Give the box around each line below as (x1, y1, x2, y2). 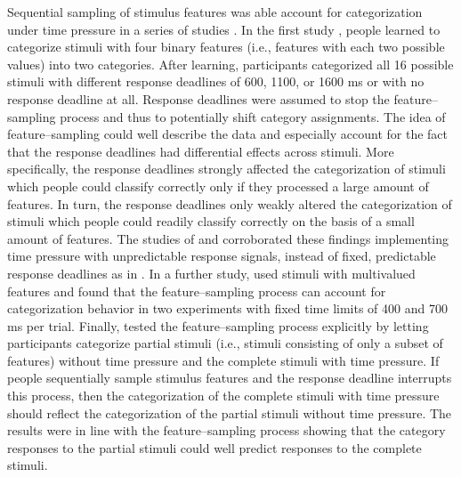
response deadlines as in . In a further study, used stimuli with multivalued (7, 263, 416, 282)
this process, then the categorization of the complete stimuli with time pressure (7, 386, 440, 405)
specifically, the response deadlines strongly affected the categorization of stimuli (7, 159, 446, 178)
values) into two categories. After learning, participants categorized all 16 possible (7, 54, 454, 73)
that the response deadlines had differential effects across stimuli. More (7, 141, 394, 160)
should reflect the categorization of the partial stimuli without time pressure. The (7, 403, 452, 422)
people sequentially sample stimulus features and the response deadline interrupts (7, 368, 452, 387)
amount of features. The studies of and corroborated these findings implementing (7, 229, 449, 247)
